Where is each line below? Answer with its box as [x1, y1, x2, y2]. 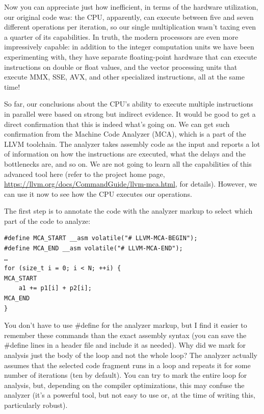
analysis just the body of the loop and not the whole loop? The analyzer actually [4, 350, 257, 360]
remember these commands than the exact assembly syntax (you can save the [4, 329, 247, 340]
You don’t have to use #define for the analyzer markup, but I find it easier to [4, 320, 247, 330]
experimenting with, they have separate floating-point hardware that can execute [4, 51, 257, 62]
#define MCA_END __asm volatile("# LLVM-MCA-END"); [4, 245, 183, 252]
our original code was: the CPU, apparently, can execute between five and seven [4, 11, 254, 22]
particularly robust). [4, 399, 68, 410]
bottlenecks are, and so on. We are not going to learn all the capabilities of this [4, 158, 252, 169]
